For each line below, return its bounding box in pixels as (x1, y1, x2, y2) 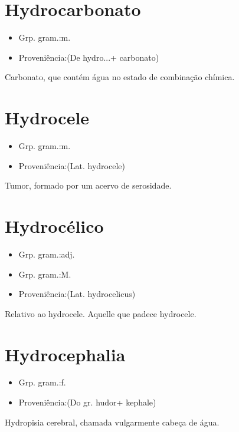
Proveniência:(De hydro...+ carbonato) (18, 51, 159, 63)
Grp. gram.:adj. (18, 248, 75, 260)
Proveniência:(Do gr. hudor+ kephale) (18, 396, 156, 408)
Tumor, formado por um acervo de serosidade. (5, 179, 172, 192)
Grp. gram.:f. (18, 376, 66, 388)
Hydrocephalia (5, 342, 126, 366)
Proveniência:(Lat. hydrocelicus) (18, 288, 136, 300)
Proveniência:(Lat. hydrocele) (18, 159, 125, 172)
